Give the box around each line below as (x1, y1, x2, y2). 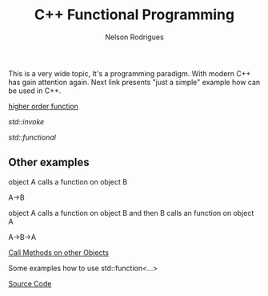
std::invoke (8, 116, 45, 126)
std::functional (8, 132, 56, 142)
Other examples (8, 156, 90, 169)
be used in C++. (8, 86, 62, 95)
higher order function (8, 101, 78, 111)
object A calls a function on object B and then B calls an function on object (8, 208, 254, 217)
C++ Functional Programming (34, 6, 234, 24)
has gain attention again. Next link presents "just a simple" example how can (8, 77, 261, 87)
